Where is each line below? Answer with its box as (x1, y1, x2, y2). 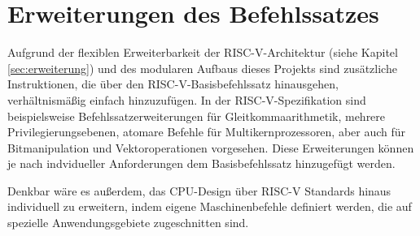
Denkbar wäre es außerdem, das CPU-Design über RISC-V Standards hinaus (7, 182, 392, 199)
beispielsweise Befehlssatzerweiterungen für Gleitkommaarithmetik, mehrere (7, 107, 386, 124)
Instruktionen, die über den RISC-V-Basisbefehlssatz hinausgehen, (7, 75, 339, 92)
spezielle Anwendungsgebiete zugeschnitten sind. (7, 214, 249, 231)
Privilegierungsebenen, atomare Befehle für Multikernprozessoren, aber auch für (7, 123, 406, 140)
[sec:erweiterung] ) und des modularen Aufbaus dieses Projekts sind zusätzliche (7, 59, 397, 76)
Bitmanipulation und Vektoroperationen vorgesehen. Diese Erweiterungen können (7, 139, 414, 156)
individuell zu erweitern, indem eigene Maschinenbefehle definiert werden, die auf (7, 198, 412, 215)
